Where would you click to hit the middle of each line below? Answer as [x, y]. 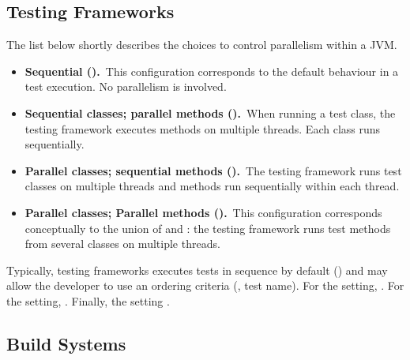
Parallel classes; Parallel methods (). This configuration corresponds [203, 212]
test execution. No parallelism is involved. [126, 86]
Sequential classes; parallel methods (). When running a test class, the [210, 112]
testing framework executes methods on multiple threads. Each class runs [203, 128]
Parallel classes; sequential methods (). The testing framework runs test [213, 170]
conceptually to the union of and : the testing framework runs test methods [208, 228]
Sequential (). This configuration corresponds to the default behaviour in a [212, 71]
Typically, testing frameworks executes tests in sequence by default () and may [197, 270]
